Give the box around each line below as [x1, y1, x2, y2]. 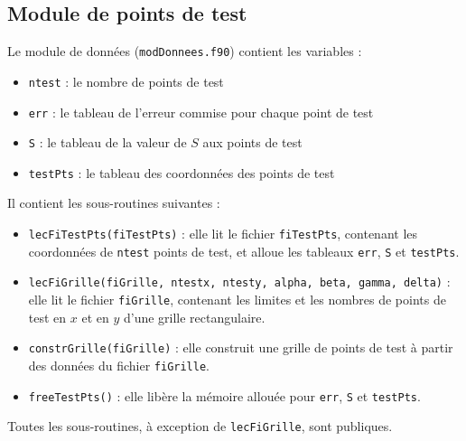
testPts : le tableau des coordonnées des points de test [28, 163, 335, 182]
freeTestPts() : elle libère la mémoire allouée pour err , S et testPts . [28, 386, 421, 405]
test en [28, 307, 67, 326]
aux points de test [202, 133, 303, 152]
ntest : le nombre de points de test [28, 71, 224, 90]
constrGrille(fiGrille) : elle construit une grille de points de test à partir [28, 338, 453, 357]
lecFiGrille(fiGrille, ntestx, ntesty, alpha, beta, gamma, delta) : [28, 272, 451, 291]
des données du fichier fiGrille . [28, 355, 210, 374]
